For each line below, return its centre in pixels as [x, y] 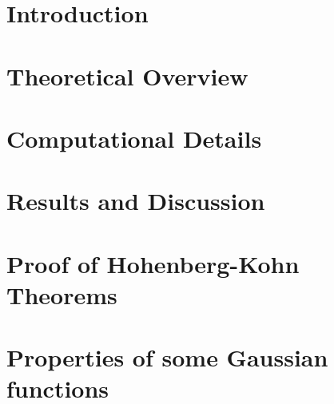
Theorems [62, 294]
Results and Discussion [136, 201]
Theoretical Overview [127, 75]
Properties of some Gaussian [167, 357]
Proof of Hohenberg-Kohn [153, 263]
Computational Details [134, 138]
